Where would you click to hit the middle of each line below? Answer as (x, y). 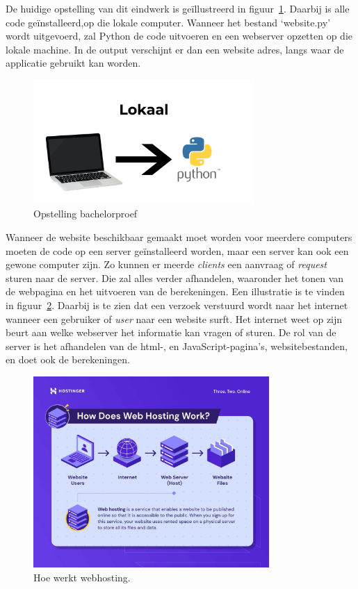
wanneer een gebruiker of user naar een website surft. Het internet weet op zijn (174, 318)
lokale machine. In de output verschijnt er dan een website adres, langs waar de (175, 49)
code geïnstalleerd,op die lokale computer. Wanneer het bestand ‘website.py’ (168, 22)
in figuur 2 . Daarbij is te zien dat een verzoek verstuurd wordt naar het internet (177, 305)
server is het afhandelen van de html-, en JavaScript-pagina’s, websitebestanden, (177, 346)
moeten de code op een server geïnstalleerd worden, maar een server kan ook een (177, 250)
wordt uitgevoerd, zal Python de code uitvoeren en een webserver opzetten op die (179, 36)
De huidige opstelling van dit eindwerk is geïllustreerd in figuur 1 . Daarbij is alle (178, 8)
